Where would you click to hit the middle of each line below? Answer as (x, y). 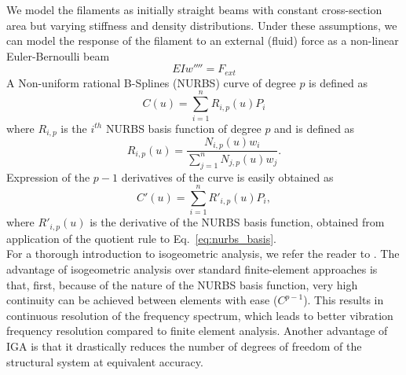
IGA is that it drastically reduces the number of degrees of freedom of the (184, 346)
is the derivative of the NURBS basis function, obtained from (237, 222)
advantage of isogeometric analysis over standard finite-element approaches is (192, 268)
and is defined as (315, 128)
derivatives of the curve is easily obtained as (227, 176)
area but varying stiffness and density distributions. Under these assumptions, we (202, 25)
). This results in (344, 300)
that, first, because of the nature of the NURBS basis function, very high (182, 284)
